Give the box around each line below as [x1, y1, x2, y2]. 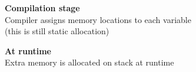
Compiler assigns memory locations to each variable [5, 13, 191, 25]
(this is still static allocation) [5, 25, 109, 37]
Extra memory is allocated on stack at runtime [5, 56, 174, 68]
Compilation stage [5, 2, 80, 14]
